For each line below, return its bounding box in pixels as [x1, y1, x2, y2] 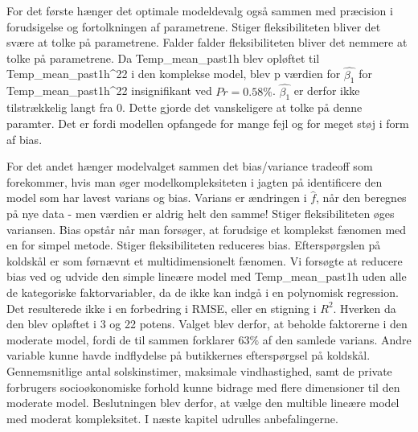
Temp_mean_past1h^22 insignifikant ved [6, 82, 212, 99]
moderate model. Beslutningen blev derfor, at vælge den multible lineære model [6, 394, 400, 411]
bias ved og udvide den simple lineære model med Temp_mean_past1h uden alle [6, 268, 407, 285]
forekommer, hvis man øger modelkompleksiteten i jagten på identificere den [6, 173, 383, 190]
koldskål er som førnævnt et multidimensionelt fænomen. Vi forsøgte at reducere [6, 252, 403, 269]
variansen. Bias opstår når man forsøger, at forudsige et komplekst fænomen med [6, 220, 407, 237]
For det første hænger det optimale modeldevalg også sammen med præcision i [6, 2, 393, 19]
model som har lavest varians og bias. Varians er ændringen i [6, 189, 307, 206]
